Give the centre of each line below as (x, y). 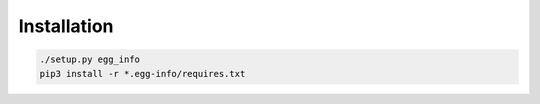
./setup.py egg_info (89, 59)
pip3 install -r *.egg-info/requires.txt (142, 73)
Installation (66, 26)
